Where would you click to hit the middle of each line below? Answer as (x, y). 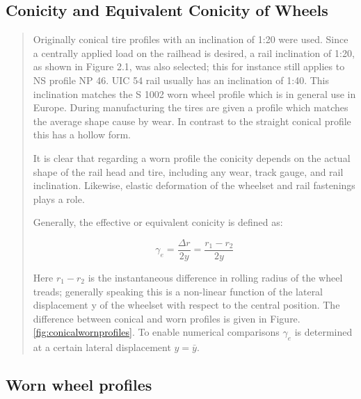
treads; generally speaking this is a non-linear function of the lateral (178, 291)
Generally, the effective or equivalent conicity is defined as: (158, 222)
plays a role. (59, 198)
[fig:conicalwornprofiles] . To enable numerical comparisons (156, 332)
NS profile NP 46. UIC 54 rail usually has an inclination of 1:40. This (181, 80)
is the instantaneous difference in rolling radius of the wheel (215, 277)
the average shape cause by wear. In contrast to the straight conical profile (192, 121)
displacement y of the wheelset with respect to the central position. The (186, 305)
